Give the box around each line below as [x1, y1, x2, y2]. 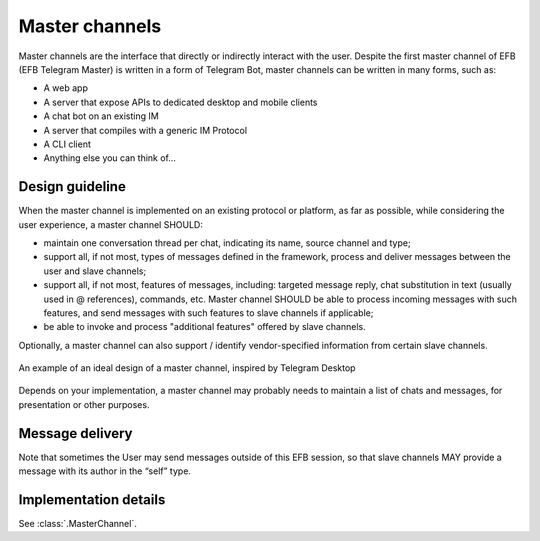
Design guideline [18, 178, 127, 195]
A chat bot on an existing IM [43, 110, 159, 122]
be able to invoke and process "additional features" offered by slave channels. [43, 321, 366, 333]
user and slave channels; [43, 265, 147, 277]
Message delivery [18, 425, 133, 442]
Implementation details [18, 491, 166, 508]
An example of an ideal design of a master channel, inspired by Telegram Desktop [18, 362, 356, 374]
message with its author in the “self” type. [18, 465, 192, 477]
